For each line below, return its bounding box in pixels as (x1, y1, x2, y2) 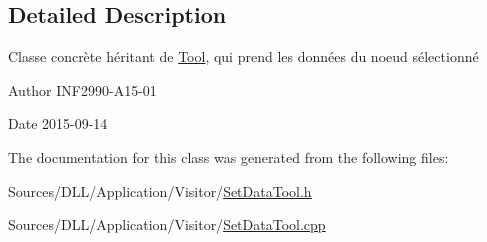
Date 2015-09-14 (8, 113, 108, 134)
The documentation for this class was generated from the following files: (8, 146, 449, 167)
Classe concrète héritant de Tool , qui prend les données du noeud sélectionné (8, 46, 479, 67)
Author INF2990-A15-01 (8, 79, 157, 100)
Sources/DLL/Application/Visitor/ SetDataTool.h (8, 180, 312, 201)
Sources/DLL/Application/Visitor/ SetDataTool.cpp (8, 214, 326, 235)
